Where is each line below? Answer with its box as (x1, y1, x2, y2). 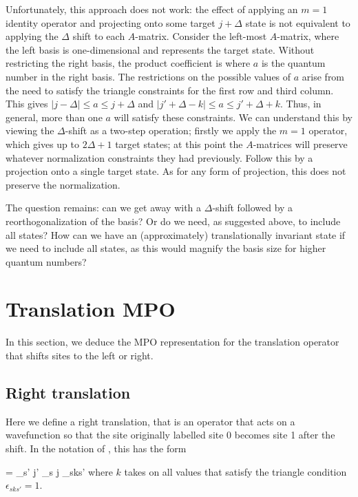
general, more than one (6, 109, 103, 124)
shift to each (72, 29, 125, 43)
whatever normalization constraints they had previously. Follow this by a (6, 150, 313, 165)
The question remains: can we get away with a (6, 200, 202, 215)
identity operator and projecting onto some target (6, 15, 215, 30)
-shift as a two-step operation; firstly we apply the (65, 123, 277, 138)
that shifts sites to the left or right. (6, 348, 154, 362)
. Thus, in (280, 96, 322, 111)
